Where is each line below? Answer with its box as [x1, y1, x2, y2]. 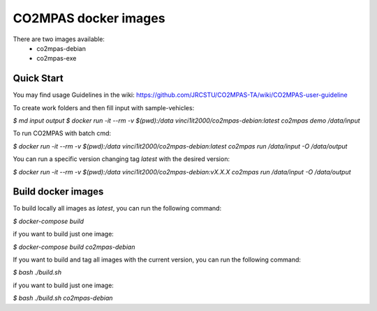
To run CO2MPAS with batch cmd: [13, 129, 112, 137]
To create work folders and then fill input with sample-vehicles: [13, 103, 195, 112]
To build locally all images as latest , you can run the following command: [13, 204, 222, 213]
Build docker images [13, 185, 104, 198]
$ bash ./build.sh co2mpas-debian [13, 294, 113, 303]
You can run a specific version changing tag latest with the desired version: [13, 155, 230, 163]
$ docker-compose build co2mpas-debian [13, 243, 135, 251]
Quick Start [13, 73, 64, 84]
